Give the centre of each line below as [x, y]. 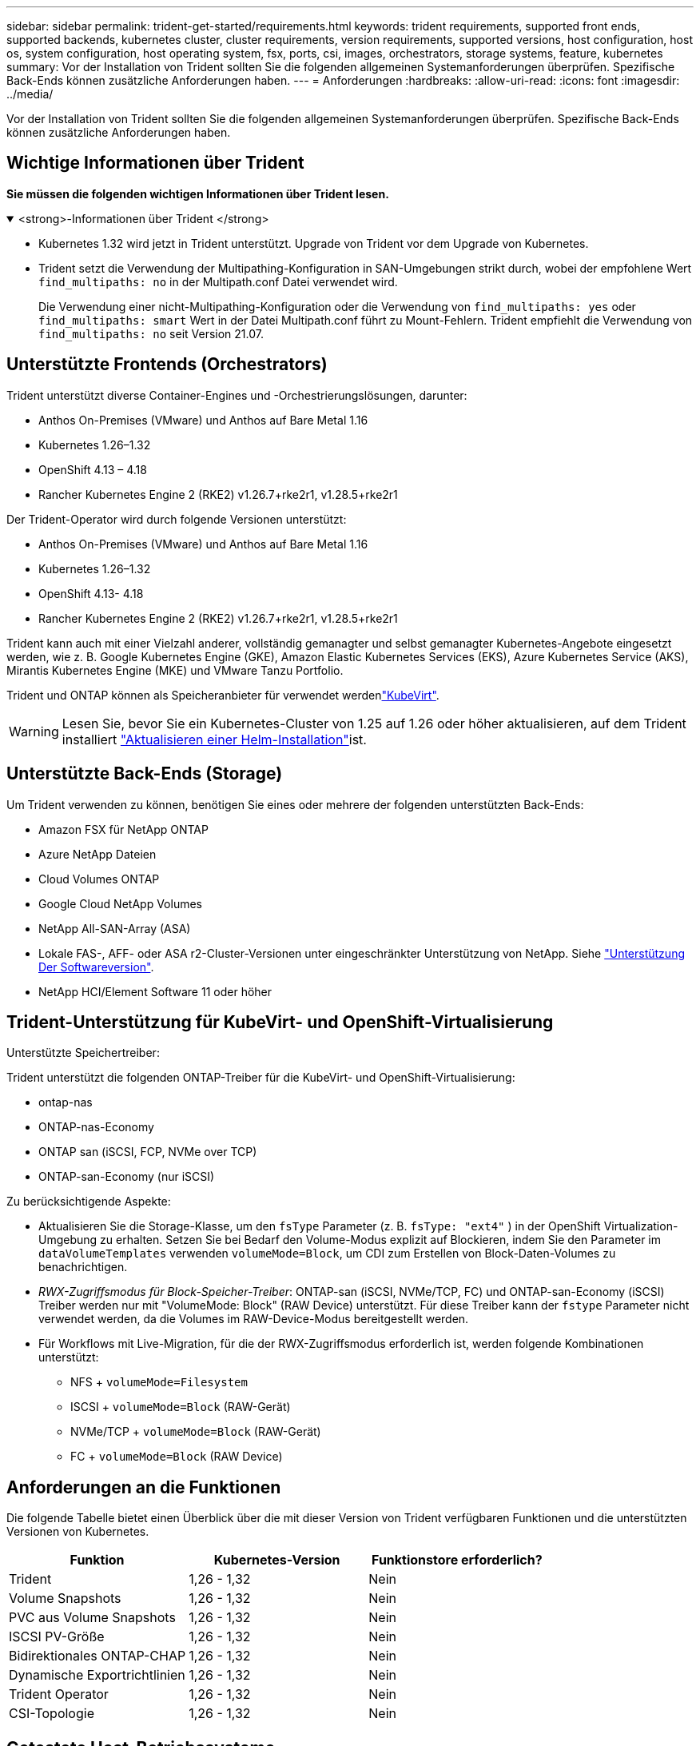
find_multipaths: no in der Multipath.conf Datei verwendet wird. [218, 281]
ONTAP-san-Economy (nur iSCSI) [127, 1177]
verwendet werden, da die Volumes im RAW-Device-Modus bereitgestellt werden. [254, 1319]
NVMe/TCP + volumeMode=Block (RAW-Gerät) [196, 1432]
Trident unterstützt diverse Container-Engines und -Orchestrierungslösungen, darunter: [237, 395]
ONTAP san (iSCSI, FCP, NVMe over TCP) [148, 1152]
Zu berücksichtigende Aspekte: [89, 1202]
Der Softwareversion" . [96, 967]
